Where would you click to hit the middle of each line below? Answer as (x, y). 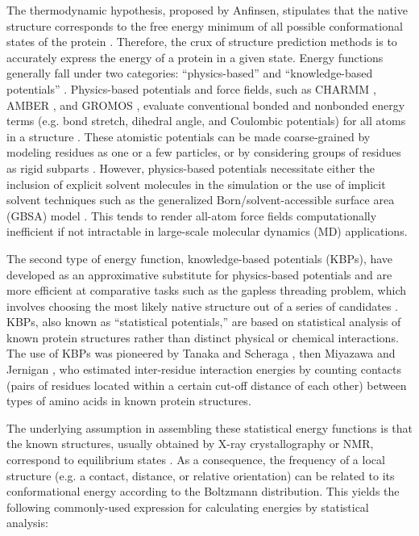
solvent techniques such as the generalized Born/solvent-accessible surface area (201, 200)
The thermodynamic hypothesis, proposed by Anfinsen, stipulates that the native (207, 10)
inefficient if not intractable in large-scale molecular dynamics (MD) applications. (207, 231)
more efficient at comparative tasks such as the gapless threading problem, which (207, 290)
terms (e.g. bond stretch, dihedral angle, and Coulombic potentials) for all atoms (206, 121)
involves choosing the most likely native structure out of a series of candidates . (202, 306)
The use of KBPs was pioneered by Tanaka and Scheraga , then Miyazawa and (201, 353)
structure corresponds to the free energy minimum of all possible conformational (205, 25)
